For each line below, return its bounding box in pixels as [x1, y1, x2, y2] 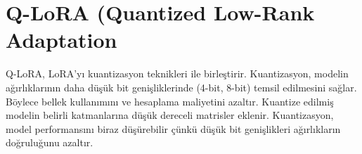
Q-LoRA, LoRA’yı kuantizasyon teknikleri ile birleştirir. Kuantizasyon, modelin [6, 66, 349, 81]
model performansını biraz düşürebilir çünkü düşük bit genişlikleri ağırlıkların [6, 121, 341, 136]
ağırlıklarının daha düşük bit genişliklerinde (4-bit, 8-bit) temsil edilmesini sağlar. [6, 79, 357, 94]
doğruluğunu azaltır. [6, 135, 93, 150]
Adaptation [6, 25, 117, 54]
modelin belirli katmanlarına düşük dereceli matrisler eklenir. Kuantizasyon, [6, 108, 334, 122]
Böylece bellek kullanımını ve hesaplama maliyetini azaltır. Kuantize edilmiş [6, 94, 334, 108]
